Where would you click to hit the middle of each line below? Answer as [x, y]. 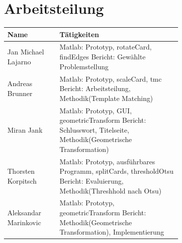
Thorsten [21, 171]
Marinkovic [24, 222]
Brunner [20, 93]
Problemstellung [84, 66]
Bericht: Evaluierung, [91, 180]
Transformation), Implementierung [112, 232]
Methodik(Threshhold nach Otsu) [110, 190]
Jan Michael [26, 52]
